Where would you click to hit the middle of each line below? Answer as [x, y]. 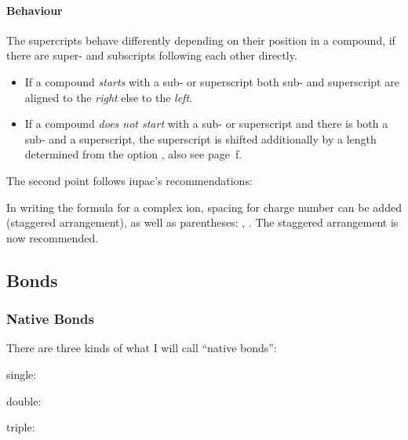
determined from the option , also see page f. [133, 154]
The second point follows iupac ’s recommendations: [129, 180]
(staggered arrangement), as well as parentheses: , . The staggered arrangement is [202, 222]
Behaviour [35, 10]
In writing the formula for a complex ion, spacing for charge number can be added [204, 207]
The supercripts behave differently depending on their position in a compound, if [201, 40]
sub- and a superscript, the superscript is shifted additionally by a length [200, 138]
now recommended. [53, 237]
